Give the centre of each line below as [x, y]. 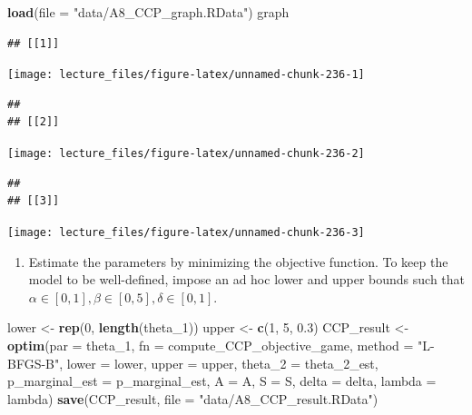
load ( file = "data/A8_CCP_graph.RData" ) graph [148, 12]
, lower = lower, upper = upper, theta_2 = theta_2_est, [219, 363]
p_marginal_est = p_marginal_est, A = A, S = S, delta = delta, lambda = [222, 381]
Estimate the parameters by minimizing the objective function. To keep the [238, 261]
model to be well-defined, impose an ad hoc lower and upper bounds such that [247, 279]
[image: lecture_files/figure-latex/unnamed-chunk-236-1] [186, 75]
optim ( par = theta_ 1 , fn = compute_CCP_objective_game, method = [211, 345]
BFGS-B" [34, 363]
